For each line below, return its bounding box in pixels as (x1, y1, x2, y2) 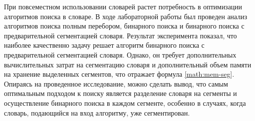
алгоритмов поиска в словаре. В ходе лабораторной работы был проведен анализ (4, 11, 247, 21)
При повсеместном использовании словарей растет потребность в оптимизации (4, 1, 242, 11)
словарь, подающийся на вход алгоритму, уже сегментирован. (4, 107, 190, 118)
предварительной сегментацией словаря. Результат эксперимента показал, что (4, 30, 237, 40)
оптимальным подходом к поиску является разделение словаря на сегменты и (4, 88, 237, 98)
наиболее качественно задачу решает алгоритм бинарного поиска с (4, 40, 205, 50)
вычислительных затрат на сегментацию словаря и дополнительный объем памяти (4, 59, 252, 69)
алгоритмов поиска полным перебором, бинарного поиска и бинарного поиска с (4, 21, 245, 31)
